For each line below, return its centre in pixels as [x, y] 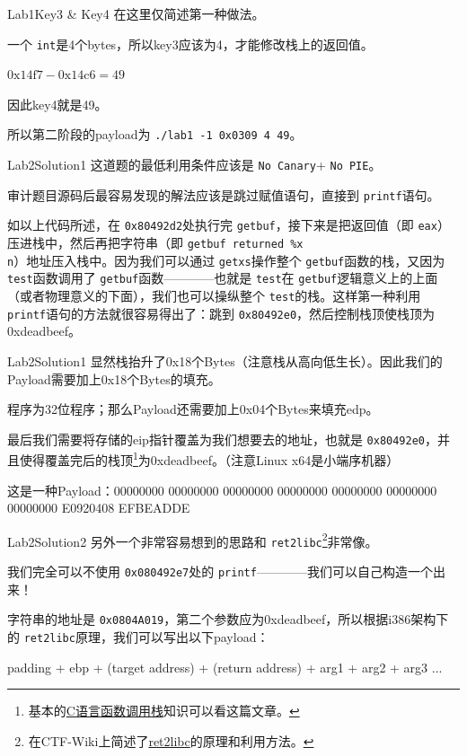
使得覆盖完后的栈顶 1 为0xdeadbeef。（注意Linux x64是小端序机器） [209, 459]
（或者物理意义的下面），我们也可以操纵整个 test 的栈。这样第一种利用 [214, 296]
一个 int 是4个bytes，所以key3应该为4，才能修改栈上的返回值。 [190, 44]
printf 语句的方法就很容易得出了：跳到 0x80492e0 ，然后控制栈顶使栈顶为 [221, 313]
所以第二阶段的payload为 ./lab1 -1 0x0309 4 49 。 [155, 134]
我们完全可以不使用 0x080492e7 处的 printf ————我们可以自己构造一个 [220, 571]
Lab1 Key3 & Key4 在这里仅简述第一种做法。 [136, 13]
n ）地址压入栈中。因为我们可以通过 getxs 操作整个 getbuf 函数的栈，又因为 [226, 260]
